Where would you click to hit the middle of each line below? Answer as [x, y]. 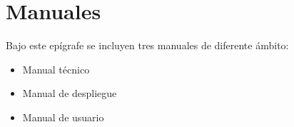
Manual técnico [56, 69]
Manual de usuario [63, 117]
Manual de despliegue [70, 93]
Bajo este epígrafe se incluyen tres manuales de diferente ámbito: [147, 45]
